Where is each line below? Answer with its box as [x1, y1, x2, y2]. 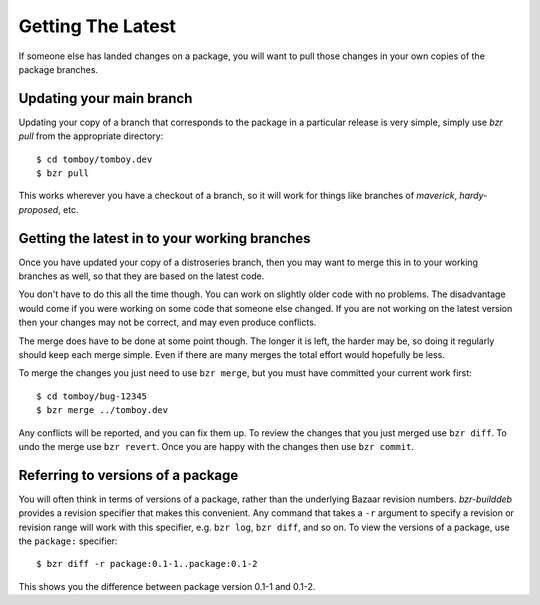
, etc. [58, 203, 79, 215]
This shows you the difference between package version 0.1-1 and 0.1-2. [18, 580, 316, 592]
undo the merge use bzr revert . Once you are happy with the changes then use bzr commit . [18, 441, 415, 452]
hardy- [459, 190, 488, 202]
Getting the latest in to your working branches [18, 230, 311, 247]
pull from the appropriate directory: [18, 130, 164, 142]
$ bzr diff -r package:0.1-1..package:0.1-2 [36, 558, 259, 570]
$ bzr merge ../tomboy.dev [36, 405, 169, 416]
